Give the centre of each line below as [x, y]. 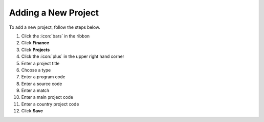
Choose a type [36, 70]
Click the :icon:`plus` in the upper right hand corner [73, 56]
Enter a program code [43, 77]
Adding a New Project [54, 13]
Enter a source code [42, 84]
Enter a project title [40, 63]
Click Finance [35, 43]
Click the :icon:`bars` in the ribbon [55, 36]
